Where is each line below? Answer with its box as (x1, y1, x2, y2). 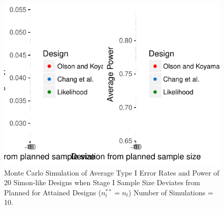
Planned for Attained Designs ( (4, 187, 102, 197)
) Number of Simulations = (128, 187, 213, 197)
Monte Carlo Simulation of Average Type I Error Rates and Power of (4, 167, 219, 178)
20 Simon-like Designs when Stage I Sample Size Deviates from (4, 177, 201, 188)
